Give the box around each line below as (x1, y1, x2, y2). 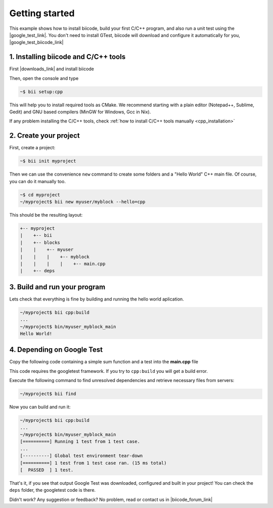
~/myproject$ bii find (20, 391, 76, 397)
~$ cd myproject (20, 192, 61, 197)
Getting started (9, 8, 75, 19)
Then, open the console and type (9, 75, 79, 81)
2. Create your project (9, 132, 80, 140)
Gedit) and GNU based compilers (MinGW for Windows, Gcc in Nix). (9, 109, 151, 115)
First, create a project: (9, 145, 56, 151)
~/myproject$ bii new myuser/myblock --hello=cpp (20, 199, 146, 205)
